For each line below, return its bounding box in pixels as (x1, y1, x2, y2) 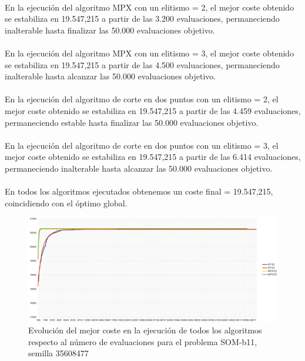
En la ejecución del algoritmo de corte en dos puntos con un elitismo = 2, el (5, 93, 279, 105)
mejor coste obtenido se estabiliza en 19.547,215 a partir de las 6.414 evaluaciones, (5, 151, 301, 163)
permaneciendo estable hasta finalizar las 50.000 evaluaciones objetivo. (5, 116, 259, 128)
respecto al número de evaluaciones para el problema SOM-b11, (28, 335, 257, 347)
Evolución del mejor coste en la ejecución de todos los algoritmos (28, 323, 262, 336)
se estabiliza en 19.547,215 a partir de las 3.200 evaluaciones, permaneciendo (5, 12, 280, 25)
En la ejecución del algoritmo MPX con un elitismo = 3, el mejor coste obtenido (5, 46, 294, 59)
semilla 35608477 (28, 347, 89, 359)
